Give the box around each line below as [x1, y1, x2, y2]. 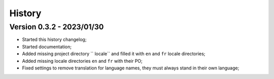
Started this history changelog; [22, 36, 87, 43]
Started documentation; [22, 44, 72, 50]
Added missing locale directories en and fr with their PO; [22, 58, 143, 64]
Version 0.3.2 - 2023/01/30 [9, 22, 104, 31]
